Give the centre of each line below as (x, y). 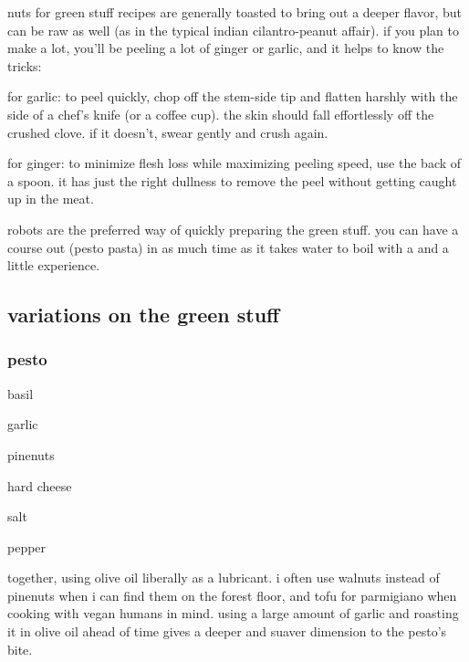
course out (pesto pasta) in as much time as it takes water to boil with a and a (228, 247)
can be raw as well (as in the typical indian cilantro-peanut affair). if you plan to (233, 30)
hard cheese (40, 485)
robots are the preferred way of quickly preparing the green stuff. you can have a (233, 229)
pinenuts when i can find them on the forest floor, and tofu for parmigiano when (232, 595)
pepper (27, 546)
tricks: (25, 65)
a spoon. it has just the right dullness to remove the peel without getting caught (232, 180)
